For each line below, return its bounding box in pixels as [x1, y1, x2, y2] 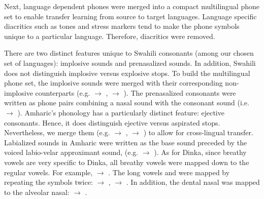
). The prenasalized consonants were [123, 87, 236, 98]
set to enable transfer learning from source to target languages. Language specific [4, 11, 257, 21]
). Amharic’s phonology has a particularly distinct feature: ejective [17, 107, 224, 117]
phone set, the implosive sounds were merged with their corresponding [4, 77, 223, 88]
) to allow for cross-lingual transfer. [143, 127, 253, 138]
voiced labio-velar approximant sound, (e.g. [4, 147, 139, 157]
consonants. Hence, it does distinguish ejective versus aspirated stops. [4, 117, 220, 128]
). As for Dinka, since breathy [154, 147, 247, 157]
